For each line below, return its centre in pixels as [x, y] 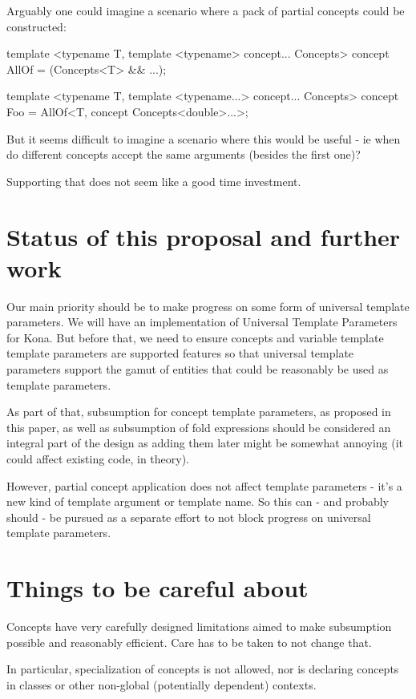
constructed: [36, 26]
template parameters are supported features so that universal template [180, 353]
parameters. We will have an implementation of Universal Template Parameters [202, 322]
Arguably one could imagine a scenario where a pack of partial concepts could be [206, 10]
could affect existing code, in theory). [98, 459]
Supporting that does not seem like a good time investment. [154, 181]
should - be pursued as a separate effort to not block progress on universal [189, 517]
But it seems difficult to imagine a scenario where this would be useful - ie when [204, 138]
